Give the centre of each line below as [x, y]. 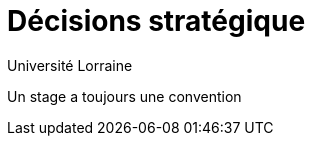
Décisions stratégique [156, 21]
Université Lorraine [70, 65]
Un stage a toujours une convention [124, 96]
